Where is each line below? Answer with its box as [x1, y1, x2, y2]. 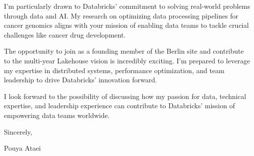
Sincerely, [4, 126, 32, 136]
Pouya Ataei [4, 143, 41, 153]
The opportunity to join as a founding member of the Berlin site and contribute [4, 46, 244, 56]
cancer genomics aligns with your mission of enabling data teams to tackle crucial [4, 20, 249, 30]
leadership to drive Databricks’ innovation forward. [4, 75, 157, 85]
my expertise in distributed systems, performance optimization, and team [4, 65, 225, 75]
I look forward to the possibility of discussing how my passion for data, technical [4, 91, 246, 101]
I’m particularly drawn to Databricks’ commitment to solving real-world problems [4, 1, 250, 11]
